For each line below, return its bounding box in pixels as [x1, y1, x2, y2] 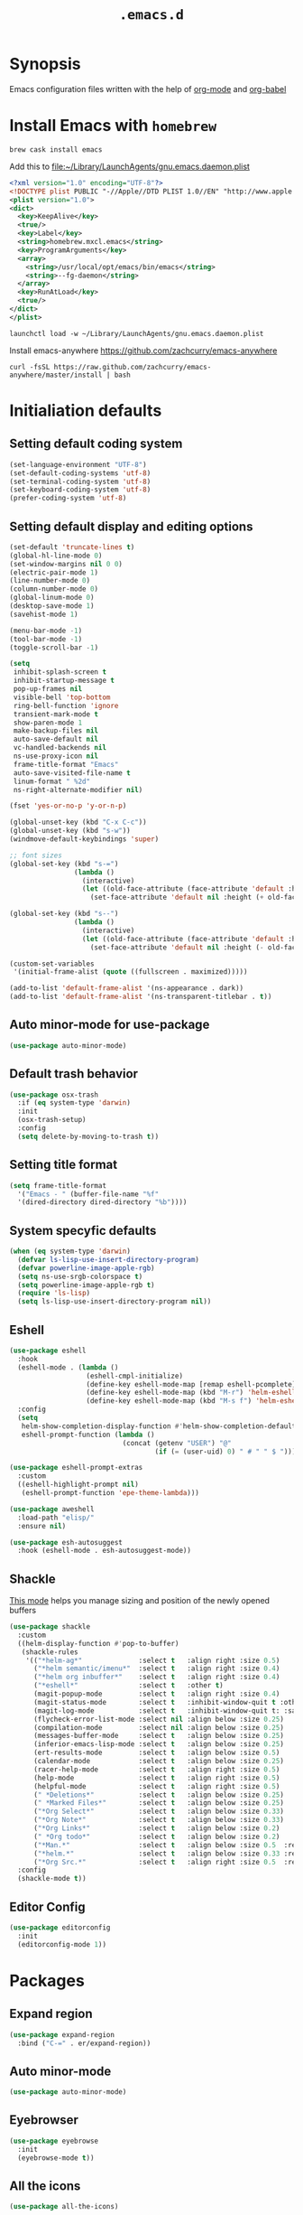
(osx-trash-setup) [17, 1116, 87, 1125]
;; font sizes [9, 851, 63, 860]
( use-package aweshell [9, 1504, 95, 1514]
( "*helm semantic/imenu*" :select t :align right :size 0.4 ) [32, 1664, 280, 1673]
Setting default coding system [9, 436, 183, 452]
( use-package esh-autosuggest [9, 1537, 124, 1547]
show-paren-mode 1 [13, 718, 83, 727]
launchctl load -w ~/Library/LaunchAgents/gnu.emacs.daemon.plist [9, 329, 264, 338]
